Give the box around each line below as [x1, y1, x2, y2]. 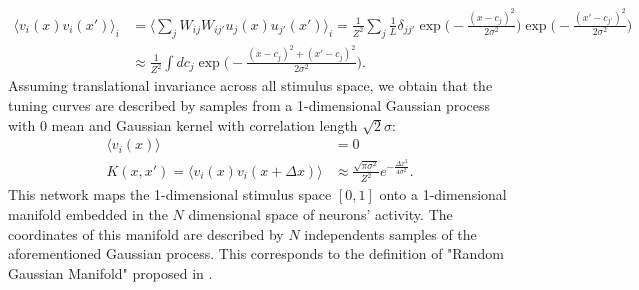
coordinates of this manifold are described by [8, 223, 284, 244]
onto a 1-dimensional [379, 184, 507, 205]
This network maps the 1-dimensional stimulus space [8, 184, 332, 205]
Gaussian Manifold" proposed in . [8, 262, 213, 283]
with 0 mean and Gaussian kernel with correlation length [8, 114, 358, 135]
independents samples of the [304, 223, 477, 244]
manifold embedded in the [8, 204, 168, 225]
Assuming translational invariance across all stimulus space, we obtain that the [8, 75, 493, 96]
